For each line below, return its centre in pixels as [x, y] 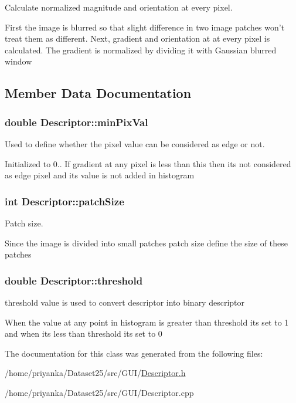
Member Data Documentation [98, 93]
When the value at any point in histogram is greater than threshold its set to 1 [147, 322]
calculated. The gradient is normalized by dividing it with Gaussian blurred [141, 50]
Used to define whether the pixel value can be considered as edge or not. [135, 143]
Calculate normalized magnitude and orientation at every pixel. [119, 7]
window [18, 61]
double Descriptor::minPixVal [76, 122]
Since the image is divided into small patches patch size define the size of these [146, 243]
